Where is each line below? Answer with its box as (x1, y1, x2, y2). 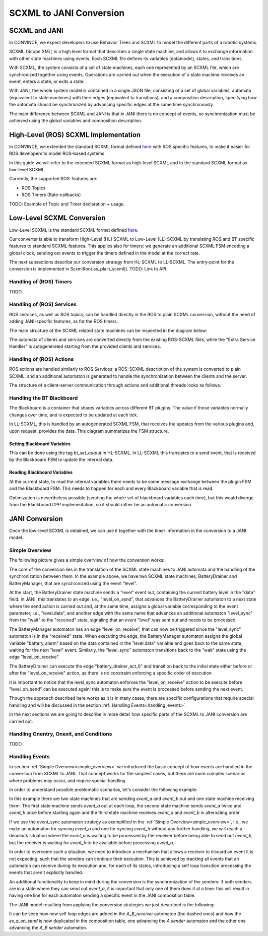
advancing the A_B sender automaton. (9, 925, 88, 931)
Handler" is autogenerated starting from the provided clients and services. (9, 343, 161, 349)
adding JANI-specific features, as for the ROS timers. (9, 318, 118, 325)
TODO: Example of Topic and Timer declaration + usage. (9, 201, 125, 207)
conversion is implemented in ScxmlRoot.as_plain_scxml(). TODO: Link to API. (9, 266, 168, 272)
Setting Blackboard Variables (9, 441, 71, 447)
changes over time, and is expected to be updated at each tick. (9, 412, 138, 418)
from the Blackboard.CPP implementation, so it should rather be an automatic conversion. (9, 501, 193, 507)
